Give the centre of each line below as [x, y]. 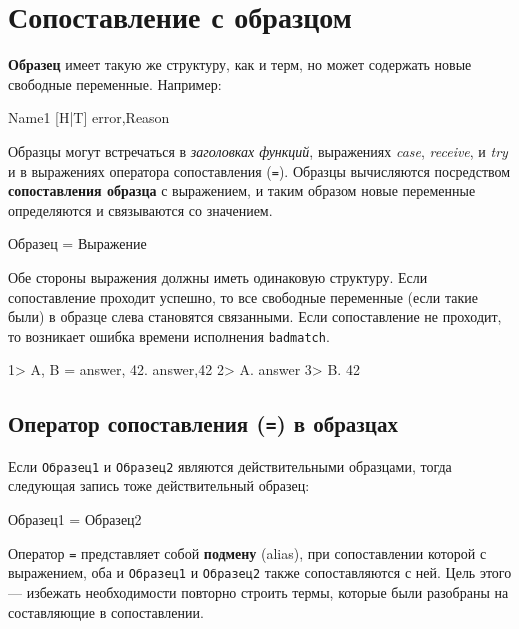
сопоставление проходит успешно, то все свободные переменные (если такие [243, 296]
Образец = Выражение [77, 243]
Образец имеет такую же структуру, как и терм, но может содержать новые [240, 64]
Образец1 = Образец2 [75, 519]
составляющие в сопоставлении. [106, 611]
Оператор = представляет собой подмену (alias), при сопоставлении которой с [247, 552]
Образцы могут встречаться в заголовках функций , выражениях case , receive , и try [258, 150]
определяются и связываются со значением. [140, 209]
